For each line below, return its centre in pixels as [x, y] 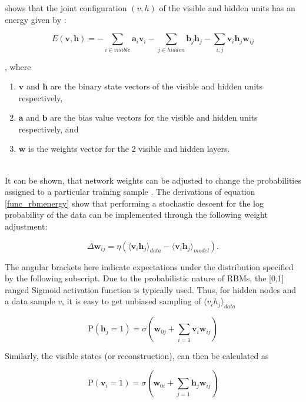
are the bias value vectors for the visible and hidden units [154, 117]
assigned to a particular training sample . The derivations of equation [130, 192]
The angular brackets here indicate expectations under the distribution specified [149, 266]
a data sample [30, 301]
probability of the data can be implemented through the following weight [136, 215]
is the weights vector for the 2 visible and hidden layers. [129, 149]
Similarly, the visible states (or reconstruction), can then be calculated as [137, 356]
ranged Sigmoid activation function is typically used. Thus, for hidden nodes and [151, 289]
